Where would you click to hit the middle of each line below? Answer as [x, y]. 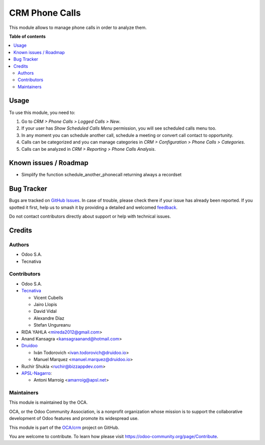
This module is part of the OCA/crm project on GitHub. [64, 427]
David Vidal [45, 311]
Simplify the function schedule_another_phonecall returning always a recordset [101, 175]
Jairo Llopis [45, 304]
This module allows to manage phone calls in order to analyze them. [78, 28]
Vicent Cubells [48, 298]
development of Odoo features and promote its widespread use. [74, 418]
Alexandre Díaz [49, 318]
